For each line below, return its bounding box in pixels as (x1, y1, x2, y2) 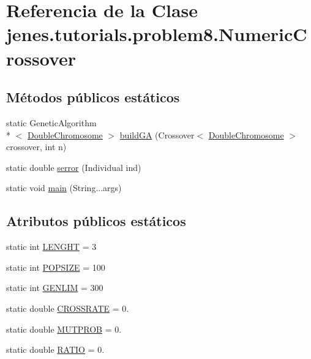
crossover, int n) (6, 140, 67, 153)
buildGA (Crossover (119, 128, 195, 141)
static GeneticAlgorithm (6, 116, 97, 129)
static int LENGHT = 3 (6, 240, 97, 253)
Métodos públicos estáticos (6, 88, 180, 107)
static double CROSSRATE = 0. (6, 301, 129, 314)
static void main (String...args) (6, 181, 122, 194)
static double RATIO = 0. (6, 343, 105, 356)
